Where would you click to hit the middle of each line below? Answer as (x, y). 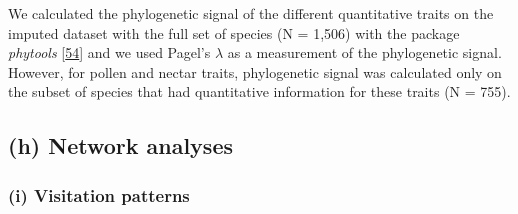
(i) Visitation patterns (99, 194)
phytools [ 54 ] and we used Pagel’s (109, 52)
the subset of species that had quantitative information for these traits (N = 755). (259, 91)
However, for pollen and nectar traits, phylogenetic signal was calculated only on (255, 71)
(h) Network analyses (120, 145)
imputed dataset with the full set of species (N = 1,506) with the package (234, 32)
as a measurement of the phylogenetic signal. (364, 52)
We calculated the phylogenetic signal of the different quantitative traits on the (251, 13)
